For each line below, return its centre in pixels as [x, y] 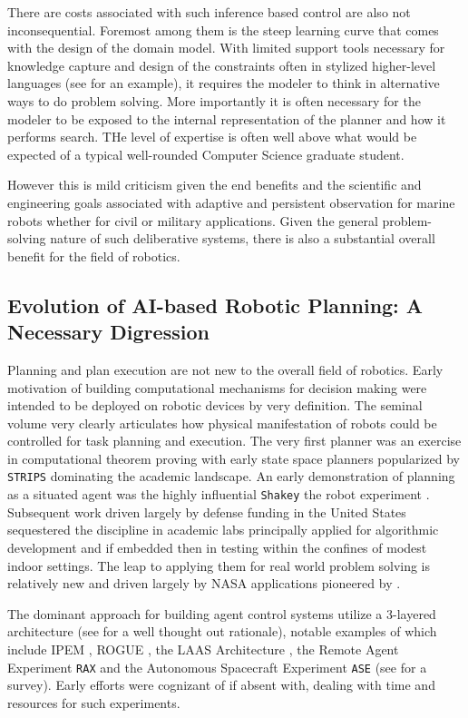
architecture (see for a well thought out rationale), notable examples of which [222, 631]
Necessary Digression [108, 332]
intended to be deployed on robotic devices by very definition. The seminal [215, 405]
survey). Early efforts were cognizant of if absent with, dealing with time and [221, 685]
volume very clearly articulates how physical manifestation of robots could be [222, 423]
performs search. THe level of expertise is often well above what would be [212, 137]
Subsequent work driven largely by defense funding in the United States [207, 511]
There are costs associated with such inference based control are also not [209, 12]
